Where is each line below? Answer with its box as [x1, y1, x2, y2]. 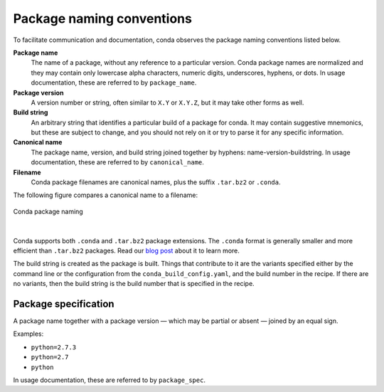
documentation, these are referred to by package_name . [31, 78, 197, 87]
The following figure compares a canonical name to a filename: [13, 191, 198, 199]
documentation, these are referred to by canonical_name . [31, 158, 204, 166]
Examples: [13, 329, 44, 338]
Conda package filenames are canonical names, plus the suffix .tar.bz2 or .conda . [31, 178, 281, 186]
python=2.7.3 [31, 343, 77, 351]
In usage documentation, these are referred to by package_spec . [13, 376, 206, 384]
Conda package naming [13, 207, 83, 216]
